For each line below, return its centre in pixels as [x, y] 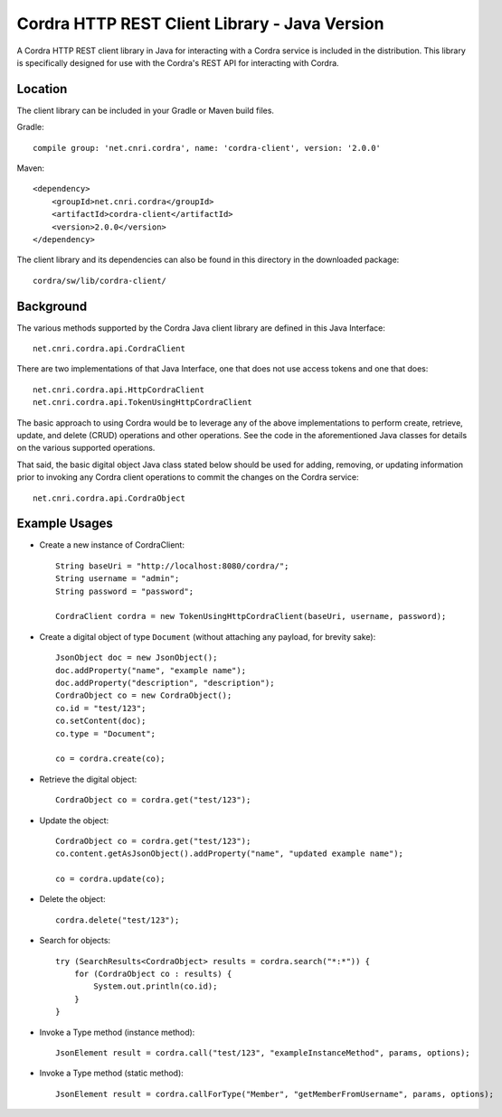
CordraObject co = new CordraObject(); [144, 695]
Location [42, 89]
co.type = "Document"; [106, 733]
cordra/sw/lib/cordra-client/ [100, 281]
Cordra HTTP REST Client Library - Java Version [200, 23]
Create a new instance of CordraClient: [112, 545]
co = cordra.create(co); [110, 759]
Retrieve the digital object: [88, 779]
